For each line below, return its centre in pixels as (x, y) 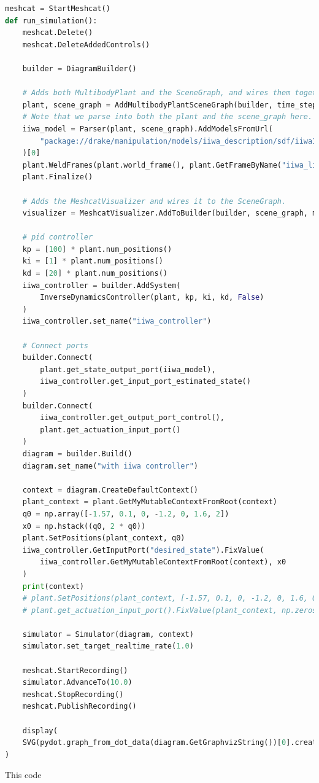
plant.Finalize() (58, 177)
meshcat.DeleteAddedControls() (86, 45)
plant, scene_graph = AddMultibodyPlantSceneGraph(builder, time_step (170, 105)
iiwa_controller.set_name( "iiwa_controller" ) (117, 321)
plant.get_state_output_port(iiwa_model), (128, 369)
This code (23, 775)
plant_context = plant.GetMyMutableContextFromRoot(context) (150, 502)
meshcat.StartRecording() (75, 670)
